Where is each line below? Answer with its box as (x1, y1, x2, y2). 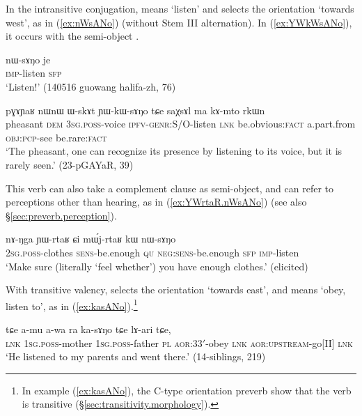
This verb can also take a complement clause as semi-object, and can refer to (6, 180, 333, 195)
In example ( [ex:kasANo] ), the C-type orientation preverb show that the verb (22, 383, 352, 397)
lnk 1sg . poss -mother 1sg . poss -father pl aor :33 (6, 335, 203, 350)
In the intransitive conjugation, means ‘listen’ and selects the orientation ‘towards (6, 1, 354, 15)
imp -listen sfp (6, 66, 62, 80)
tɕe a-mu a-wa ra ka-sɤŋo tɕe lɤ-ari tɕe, (6, 321, 171, 336)
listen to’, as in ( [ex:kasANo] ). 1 (6, 296, 138, 313)
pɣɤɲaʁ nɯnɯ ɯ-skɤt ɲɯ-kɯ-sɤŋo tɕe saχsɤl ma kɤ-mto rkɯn (6, 102, 265, 117)
